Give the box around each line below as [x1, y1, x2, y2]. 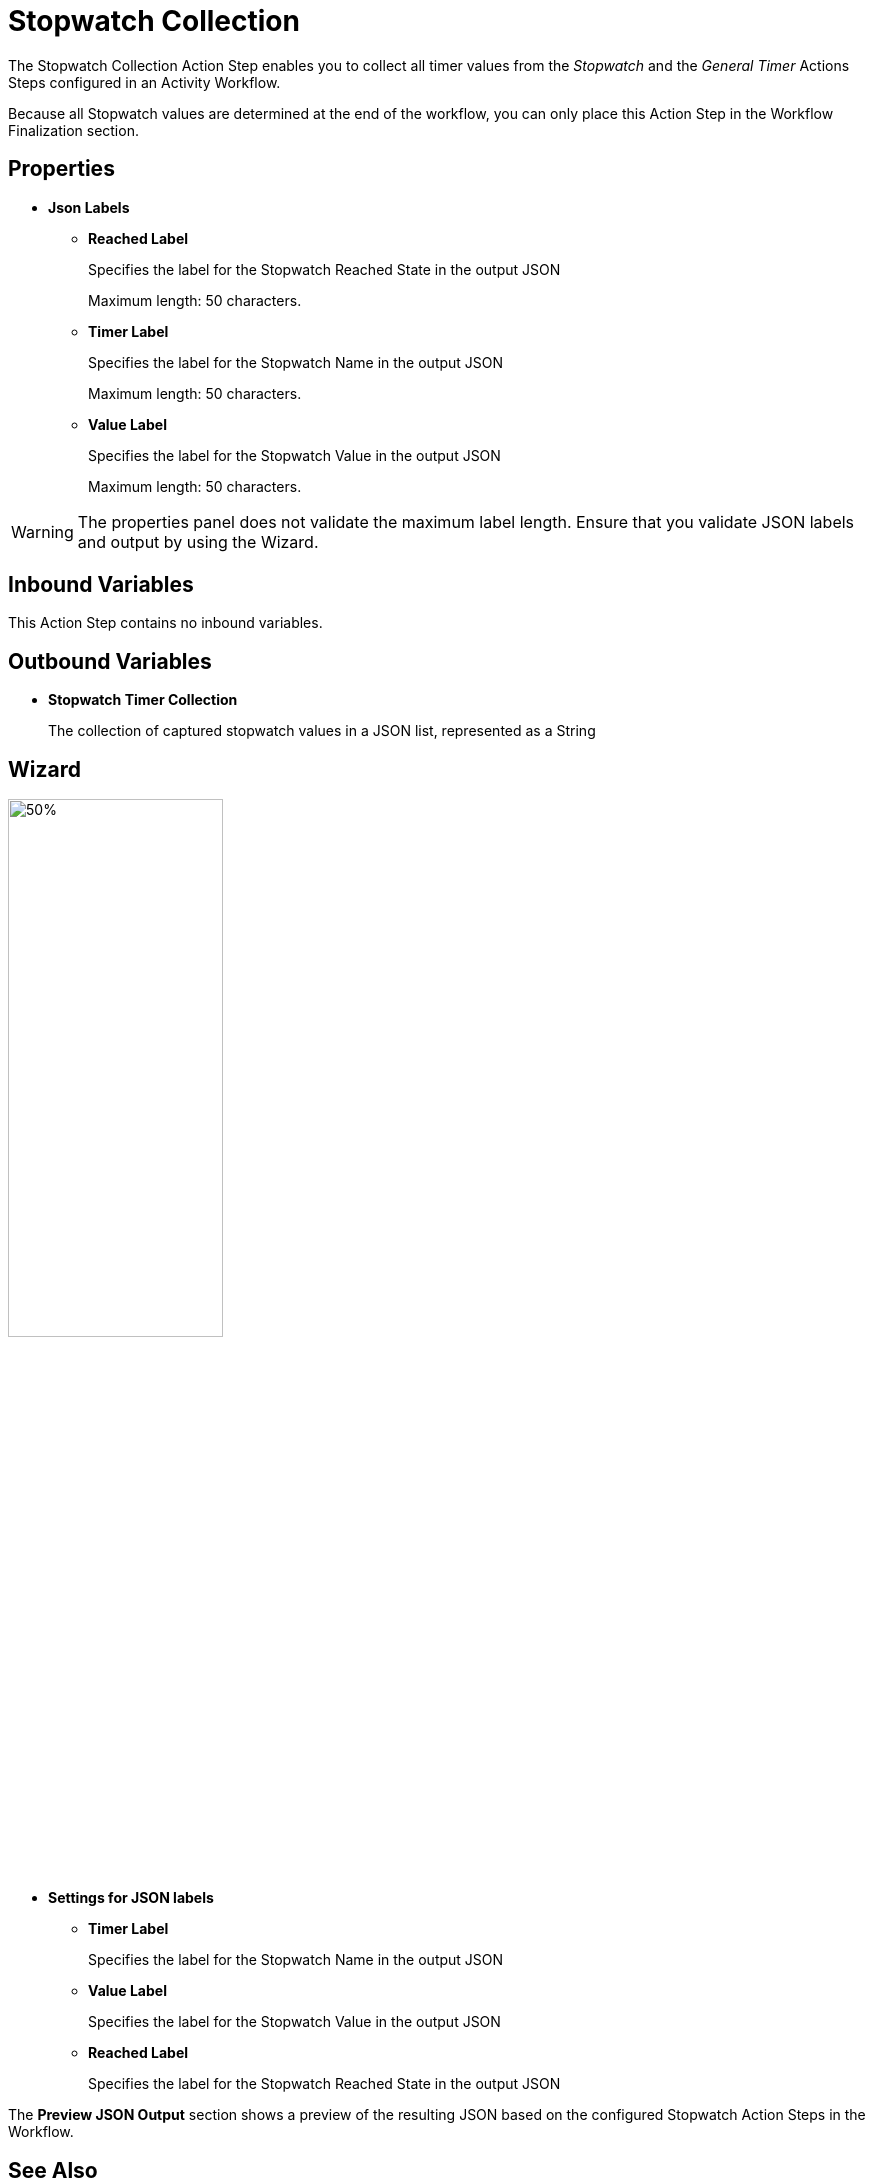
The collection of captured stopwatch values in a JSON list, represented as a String [48, 722, 596, 740]
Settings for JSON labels [48, 1889, 214, 1907]
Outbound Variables [8, 648, 212, 674]
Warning [11, 521, 74, 542]
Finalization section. [8, 121, 139, 139]
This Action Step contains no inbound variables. [8, 614, 323, 632]
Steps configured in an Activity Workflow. [8, 73, 281, 91]
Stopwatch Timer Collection [48, 691, 238, 709]
